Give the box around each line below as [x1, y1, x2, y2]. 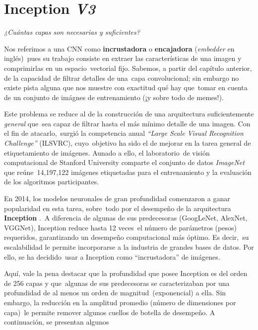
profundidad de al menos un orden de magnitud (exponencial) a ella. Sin [4, 287, 226, 298]
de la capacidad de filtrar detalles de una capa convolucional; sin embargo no [4, 72, 239, 83]
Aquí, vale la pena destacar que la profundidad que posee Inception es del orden [4, 268, 248, 278]
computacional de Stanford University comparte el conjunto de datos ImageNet [4, 157, 245, 167]
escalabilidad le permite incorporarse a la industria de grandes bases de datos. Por [4, 242, 254, 252]
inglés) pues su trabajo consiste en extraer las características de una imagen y [4, 53, 242, 63]
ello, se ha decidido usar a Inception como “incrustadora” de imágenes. [4, 251, 220, 262]
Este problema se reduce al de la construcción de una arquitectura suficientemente [4, 109, 254, 119]
